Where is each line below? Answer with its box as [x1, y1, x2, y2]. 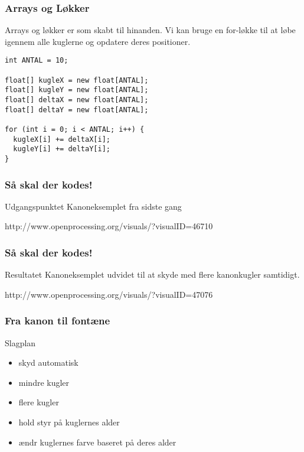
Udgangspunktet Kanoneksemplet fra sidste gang [5, 200, 182, 212]
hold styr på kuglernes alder [18, 416, 120, 428]
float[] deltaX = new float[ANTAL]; [5, 96, 149, 105]
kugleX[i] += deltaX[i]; [13, 135, 110, 144]
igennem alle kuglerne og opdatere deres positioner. [5, 35, 191, 47]
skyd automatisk [18, 356, 79, 369]
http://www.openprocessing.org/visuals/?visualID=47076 [5, 288, 213, 300]
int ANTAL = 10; [5, 56, 68, 65]
